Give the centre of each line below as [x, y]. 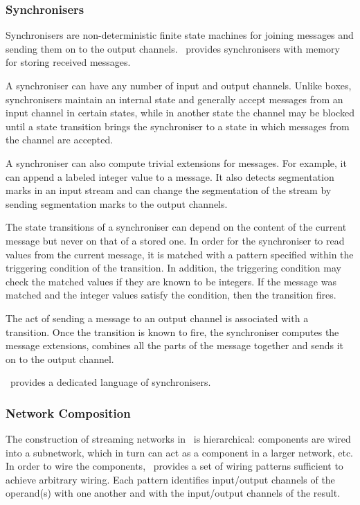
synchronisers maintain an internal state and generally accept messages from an [174, 99]
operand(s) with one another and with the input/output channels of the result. [173, 493]
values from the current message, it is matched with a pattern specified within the [180, 254]
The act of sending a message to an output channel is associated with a [157, 318]
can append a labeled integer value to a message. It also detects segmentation [170, 176]
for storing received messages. [68, 62]
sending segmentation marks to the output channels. [117, 203]
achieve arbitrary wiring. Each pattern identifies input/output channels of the [170, 479]
